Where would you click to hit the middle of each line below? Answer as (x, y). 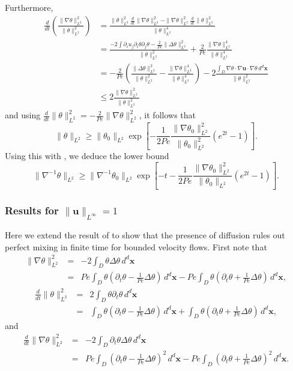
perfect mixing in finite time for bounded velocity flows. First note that (136, 246)
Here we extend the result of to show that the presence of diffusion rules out (145, 234)
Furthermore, (29, 7)
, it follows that (167, 115)
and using (23, 115)
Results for (32, 210)
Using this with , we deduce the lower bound (87, 156)
